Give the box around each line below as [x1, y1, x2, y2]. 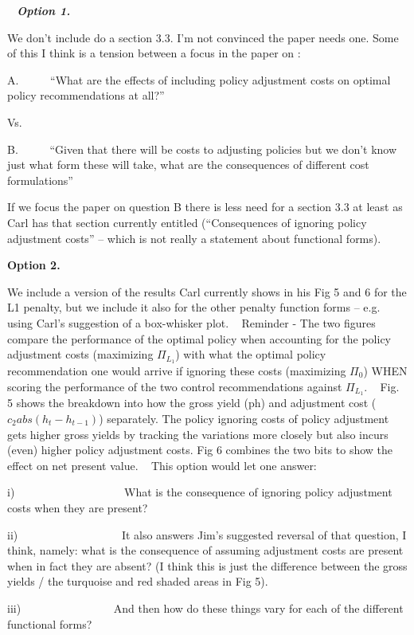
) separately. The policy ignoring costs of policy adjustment [99, 410, 389, 426]
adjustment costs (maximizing [7, 346, 154, 363]
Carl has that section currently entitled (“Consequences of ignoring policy [7, 214, 367, 230]
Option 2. [7, 257, 61, 273]
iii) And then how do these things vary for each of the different [7, 599, 404, 616]
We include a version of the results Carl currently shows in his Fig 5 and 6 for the [7, 283, 407, 300]
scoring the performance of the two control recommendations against [7, 378, 342, 394]
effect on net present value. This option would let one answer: [7, 457, 317, 473]
